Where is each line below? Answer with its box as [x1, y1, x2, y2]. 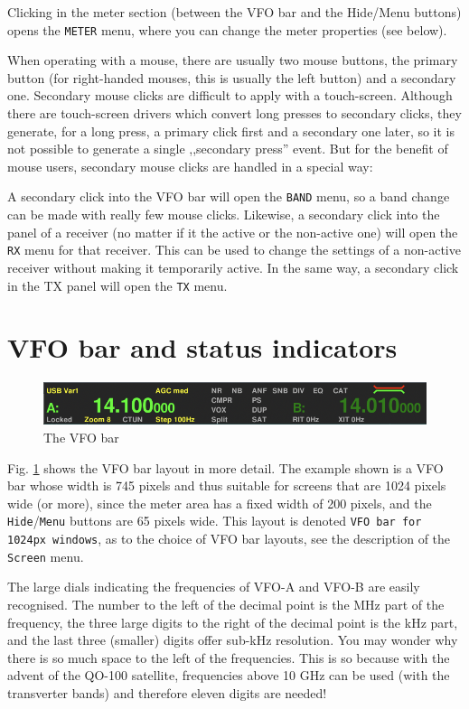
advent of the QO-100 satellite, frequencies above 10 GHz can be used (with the [7, 666, 450, 685]
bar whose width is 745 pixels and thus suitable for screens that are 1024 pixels [7, 476, 446, 495]
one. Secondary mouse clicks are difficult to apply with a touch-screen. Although [7, 86, 453, 105]
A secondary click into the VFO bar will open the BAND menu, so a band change [7, 187, 450, 206]
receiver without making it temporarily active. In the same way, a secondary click [7, 257, 459, 276]
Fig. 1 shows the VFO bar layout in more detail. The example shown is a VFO [7, 458, 444, 477]
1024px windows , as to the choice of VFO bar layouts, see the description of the [7, 529, 451, 548]
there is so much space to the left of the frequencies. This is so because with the [7, 648, 450, 667]
